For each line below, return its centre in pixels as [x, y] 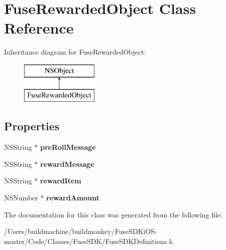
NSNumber [21, 198]
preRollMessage [68, 147]
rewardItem [61, 181]
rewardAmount [73, 198]
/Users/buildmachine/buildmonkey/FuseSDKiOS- [81, 231]
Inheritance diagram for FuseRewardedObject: [75, 52]
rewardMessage [67, 164]
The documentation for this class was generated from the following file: [113, 214]
